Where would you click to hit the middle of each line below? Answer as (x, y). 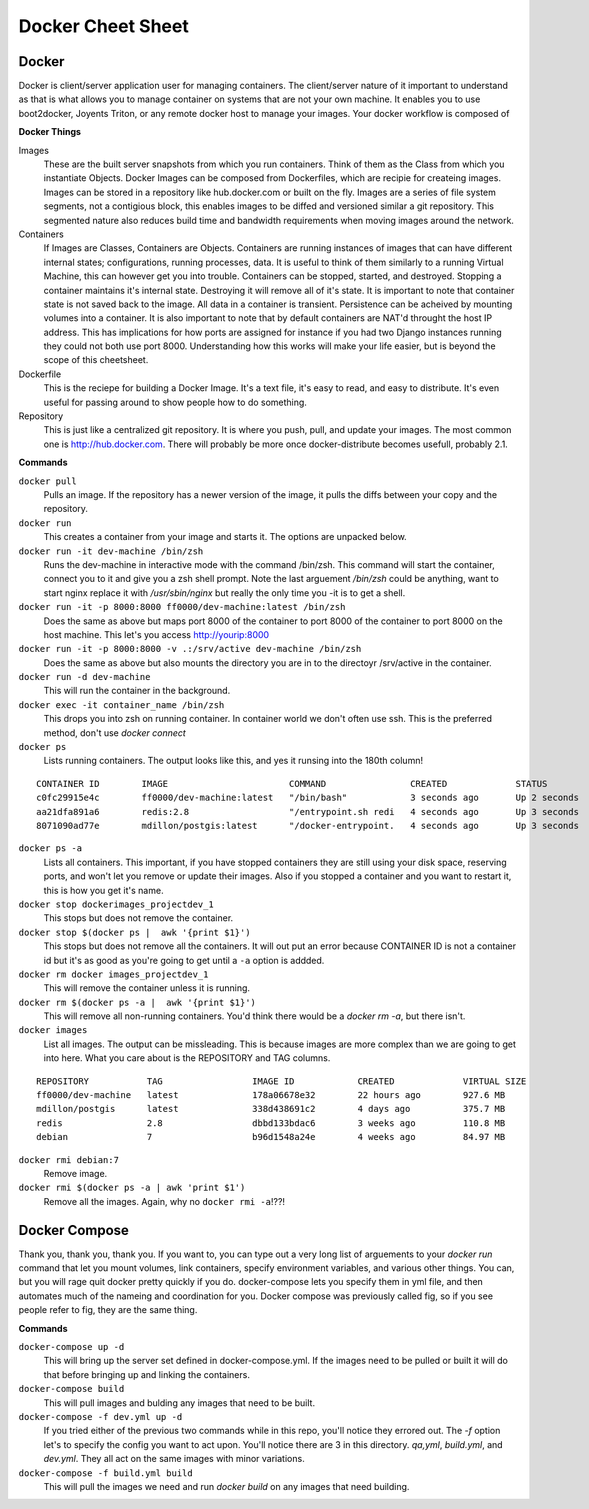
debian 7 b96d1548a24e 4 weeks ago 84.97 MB (271, 1137)
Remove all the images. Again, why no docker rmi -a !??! (164, 1201)
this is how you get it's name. (103, 890)
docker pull (47, 481)
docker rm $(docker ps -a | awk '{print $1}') (137, 1002)
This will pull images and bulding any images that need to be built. (179, 1402)
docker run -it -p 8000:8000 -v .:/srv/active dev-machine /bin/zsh (190, 649)
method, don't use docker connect (115, 732)
